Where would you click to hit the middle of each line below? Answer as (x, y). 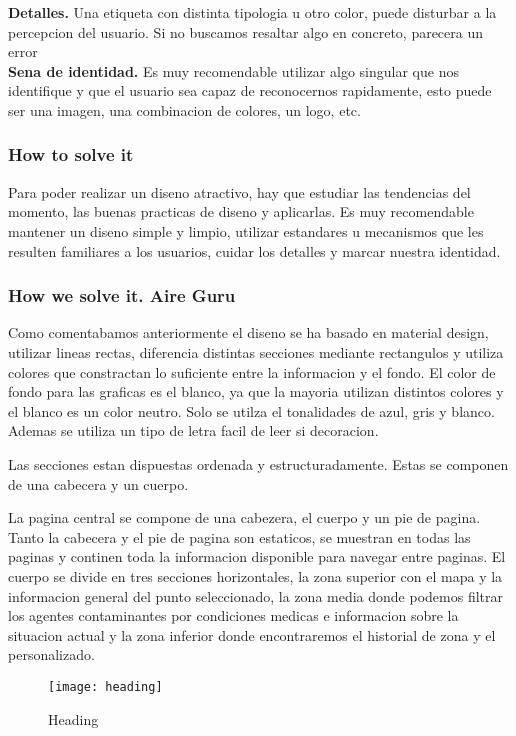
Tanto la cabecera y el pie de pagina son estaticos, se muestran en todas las (239, 536)
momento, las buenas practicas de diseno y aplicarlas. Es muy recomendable (241, 211)
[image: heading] (105, 686)
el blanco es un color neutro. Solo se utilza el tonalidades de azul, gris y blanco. (251, 410)
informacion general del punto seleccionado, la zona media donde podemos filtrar (255, 595)
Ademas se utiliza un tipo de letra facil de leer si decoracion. (193, 430)
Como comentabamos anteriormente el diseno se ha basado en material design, (248, 332)
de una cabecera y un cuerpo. (98, 483)
